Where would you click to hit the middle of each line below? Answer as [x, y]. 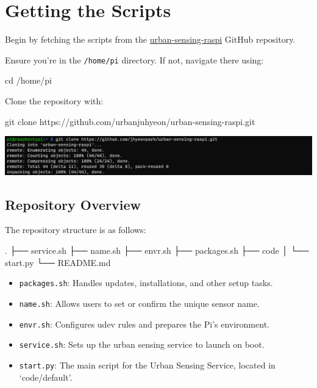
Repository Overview [73, 204]
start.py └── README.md [58, 262]
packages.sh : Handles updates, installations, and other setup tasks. [146, 283]
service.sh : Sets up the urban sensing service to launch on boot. [142, 344]
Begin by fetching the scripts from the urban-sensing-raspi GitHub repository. [150, 39]
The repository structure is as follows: [76, 230]
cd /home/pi [28, 80]
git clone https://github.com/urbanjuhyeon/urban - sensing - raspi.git [130, 121]
